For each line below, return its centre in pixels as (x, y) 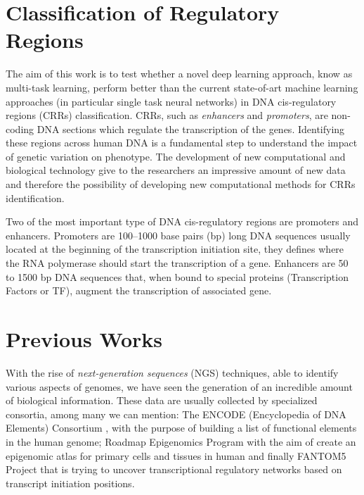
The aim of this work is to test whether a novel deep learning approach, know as (179, 74)
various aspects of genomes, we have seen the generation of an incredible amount (179, 386)
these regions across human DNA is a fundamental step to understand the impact (182, 143)
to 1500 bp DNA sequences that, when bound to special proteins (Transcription (177, 276)
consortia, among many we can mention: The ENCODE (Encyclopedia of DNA (176, 414)
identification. (35, 198)
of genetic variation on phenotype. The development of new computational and (176, 156)
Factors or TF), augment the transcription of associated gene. (139, 290)
